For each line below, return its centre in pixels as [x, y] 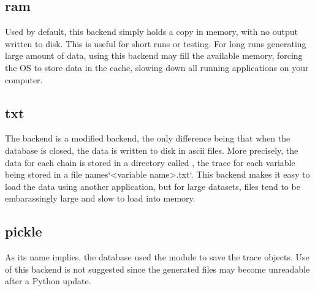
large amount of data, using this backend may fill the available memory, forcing [154, 55]
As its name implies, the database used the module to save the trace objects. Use [157, 257]
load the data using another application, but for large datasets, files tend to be [153, 186]
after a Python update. [48, 281]
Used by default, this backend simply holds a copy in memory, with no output [151, 32]
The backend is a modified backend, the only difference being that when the [148, 138]
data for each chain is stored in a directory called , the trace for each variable [150, 162]
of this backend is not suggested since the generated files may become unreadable [157, 269]
